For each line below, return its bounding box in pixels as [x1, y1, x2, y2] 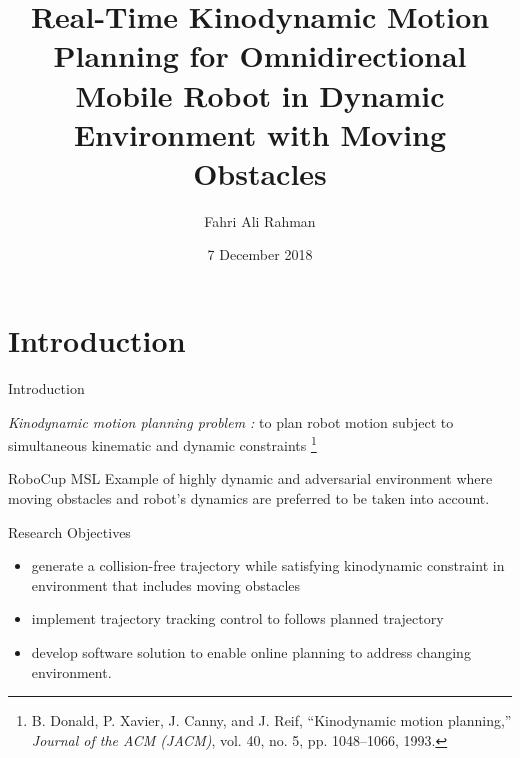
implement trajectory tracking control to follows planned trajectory [31, 608, 444, 629]
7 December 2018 [207, 244, 313, 265]
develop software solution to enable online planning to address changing [31, 642, 471, 662]
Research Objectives [8, 521, 131, 542]
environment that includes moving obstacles [31, 574, 301, 595]
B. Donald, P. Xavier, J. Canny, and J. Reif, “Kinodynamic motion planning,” [31, 710, 512, 731]
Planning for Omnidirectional [53, 35, 467, 76]
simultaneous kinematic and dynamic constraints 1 [8, 432, 317, 455]
